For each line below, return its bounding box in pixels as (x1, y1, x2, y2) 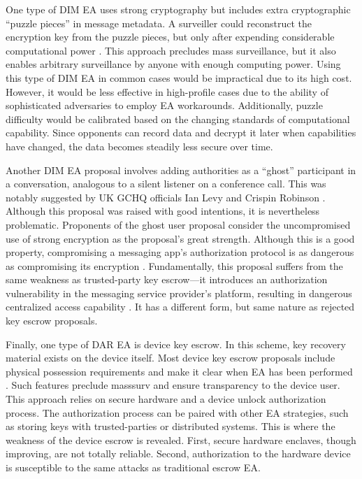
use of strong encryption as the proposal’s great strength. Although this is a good (6, 231, 355, 245)
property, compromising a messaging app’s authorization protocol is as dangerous (6, 245, 354, 259)
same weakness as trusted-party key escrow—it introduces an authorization (6, 272, 328, 287)
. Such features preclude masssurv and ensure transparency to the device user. (6, 378, 340, 392)
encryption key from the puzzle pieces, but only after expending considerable (6, 29, 335, 44)
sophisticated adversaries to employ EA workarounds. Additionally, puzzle (6, 98, 323, 113)
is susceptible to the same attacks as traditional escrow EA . (6, 460, 261, 474)
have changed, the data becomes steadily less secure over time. (6, 138, 273, 153)
